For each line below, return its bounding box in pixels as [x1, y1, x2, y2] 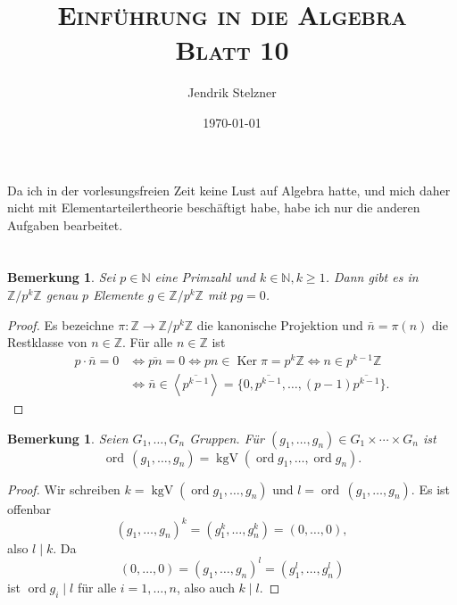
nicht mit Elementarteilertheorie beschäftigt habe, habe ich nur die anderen [7, 198, 420, 217]
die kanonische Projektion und [196, 315, 363, 334]
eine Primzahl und [154, 268, 255, 286]
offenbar [7, 499, 52, 518]
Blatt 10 [175, 31, 289, 68]
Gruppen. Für [189, 428, 264, 447]
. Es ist [411, 479, 450, 498]
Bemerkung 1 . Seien [7, 428, 129, 447]
